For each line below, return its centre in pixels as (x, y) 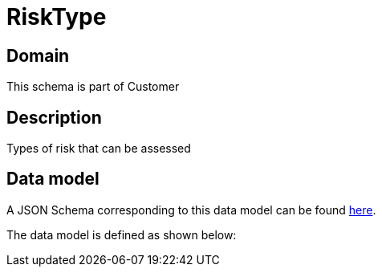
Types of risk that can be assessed (99, 149)
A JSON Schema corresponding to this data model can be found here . (191, 210)
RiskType (57, 17)
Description (54, 117)
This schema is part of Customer (93, 87)
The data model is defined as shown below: (122, 234)
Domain (38, 55)
